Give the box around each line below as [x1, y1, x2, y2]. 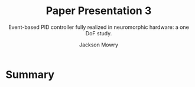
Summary [5, 68, 54, 81]
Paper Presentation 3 [45, 4, 152, 18]
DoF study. [85, 29, 112, 36]
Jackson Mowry [79, 41, 119, 48]
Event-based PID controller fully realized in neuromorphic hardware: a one [8, 24, 190, 31]
